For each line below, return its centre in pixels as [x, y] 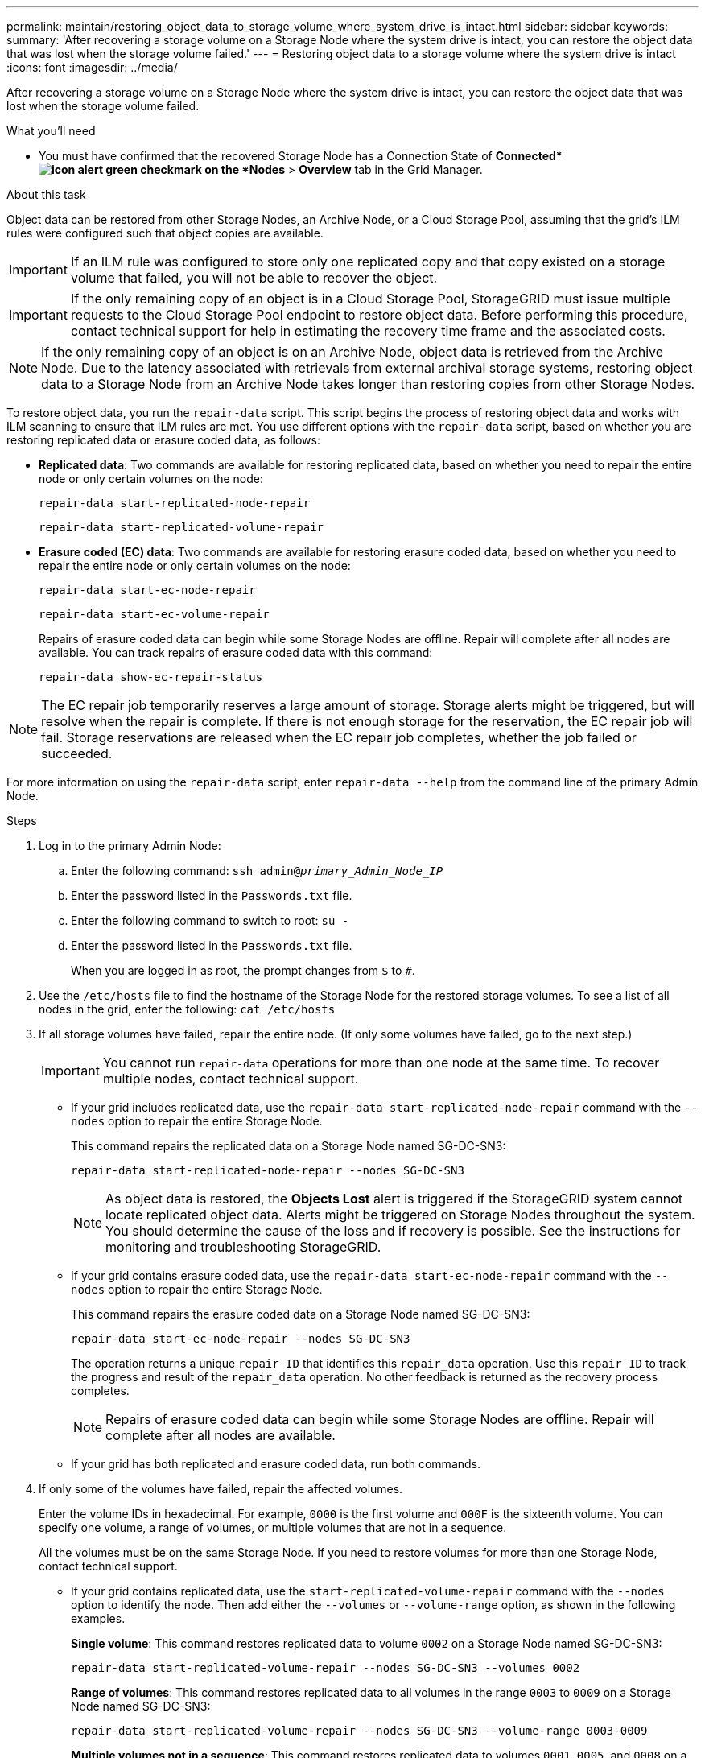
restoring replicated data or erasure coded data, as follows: [163, 440]
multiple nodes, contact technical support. [231, 1079]
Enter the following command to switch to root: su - [210, 920]
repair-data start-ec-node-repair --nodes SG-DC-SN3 [241, 1339]
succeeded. [77, 753]
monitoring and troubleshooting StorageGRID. [243, 1247]
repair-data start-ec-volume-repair [154, 614]
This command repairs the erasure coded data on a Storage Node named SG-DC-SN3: [301, 1314]
